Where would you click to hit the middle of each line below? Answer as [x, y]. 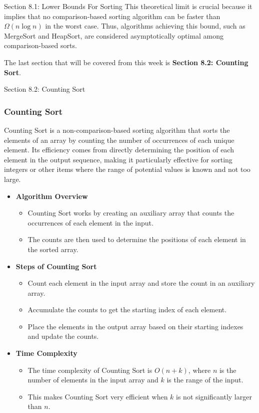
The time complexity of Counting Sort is [90, 370]
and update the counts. [63, 336]
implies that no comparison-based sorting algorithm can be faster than [112, 16]
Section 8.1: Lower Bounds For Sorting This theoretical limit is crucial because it [128, 6]
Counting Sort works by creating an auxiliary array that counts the [131, 213]
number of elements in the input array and [93, 380]
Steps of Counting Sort [56, 266]
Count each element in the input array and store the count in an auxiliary [141, 283]
